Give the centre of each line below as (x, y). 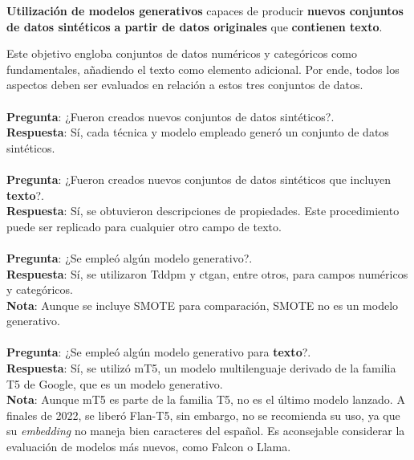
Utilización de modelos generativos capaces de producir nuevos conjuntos (205, 10)
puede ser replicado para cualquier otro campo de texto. (144, 226)
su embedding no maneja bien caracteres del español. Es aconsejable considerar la (206, 431)
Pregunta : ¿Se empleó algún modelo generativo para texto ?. (159, 352)
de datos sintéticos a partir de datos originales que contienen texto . (195, 26)
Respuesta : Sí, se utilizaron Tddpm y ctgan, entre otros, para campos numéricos (207, 273)
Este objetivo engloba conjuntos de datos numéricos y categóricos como (182, 53)
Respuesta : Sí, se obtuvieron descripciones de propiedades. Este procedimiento (203, 211)
